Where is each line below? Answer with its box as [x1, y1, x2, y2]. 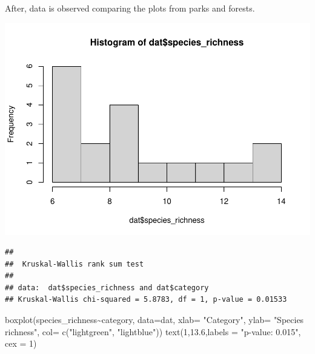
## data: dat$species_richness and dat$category [5, 283, 209, 292]
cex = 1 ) [5, 337, 37, 350]
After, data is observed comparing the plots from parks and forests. [5, 2, 255, 14]
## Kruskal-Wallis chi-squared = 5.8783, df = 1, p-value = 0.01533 [5, 295, 287, 304]
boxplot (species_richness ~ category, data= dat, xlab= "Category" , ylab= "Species [5, 313, 304, 326]
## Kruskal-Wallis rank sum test [5, 259, 144, 268]
